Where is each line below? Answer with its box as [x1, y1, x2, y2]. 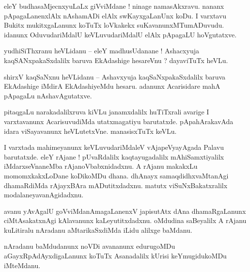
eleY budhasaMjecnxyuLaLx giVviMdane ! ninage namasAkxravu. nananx [4, 1, 224, 11]
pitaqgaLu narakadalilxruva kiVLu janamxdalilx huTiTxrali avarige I [4, 107, 209, 117]
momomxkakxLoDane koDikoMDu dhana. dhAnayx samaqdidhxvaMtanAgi [4, 170, 229, 180]
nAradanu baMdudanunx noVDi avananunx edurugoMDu [4, 241, 175, 251]
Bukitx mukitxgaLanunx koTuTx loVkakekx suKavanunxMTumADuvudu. [4, 20, 224, 30]
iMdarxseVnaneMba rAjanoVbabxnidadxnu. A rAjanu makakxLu [4, 161, 198, 171]
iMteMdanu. [4, 260, 41, 270]
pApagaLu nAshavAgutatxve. [4, 90, 92, 100]
